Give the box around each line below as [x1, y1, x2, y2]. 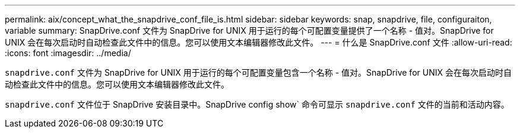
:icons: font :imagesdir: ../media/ [5, 48, 131, 58]
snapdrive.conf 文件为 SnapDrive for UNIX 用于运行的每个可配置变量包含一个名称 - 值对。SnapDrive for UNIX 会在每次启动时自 [5, 67, 512, 77]
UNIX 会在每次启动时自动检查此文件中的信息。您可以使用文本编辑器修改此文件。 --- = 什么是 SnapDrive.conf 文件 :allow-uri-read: [5, 37, 512, 47]
